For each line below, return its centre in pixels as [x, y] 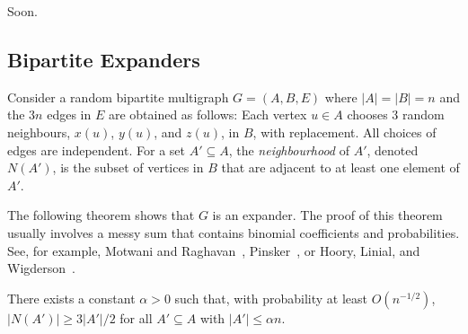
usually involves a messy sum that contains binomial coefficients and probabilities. [234, 232]
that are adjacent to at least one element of [340, 167]
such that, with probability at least [271, 298]
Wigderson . [41, 268]
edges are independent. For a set [96, 149]
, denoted [393, 149]
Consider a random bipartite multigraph [118, 97]
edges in [69, 114]
